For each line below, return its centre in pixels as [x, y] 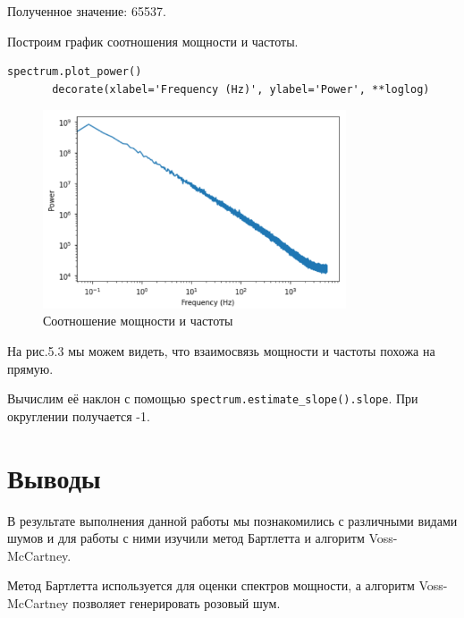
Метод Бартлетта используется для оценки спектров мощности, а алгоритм [211, 585]
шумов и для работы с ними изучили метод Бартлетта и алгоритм [186, 538]
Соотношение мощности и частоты [138, 321]
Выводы [54, 477]
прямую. [30, 368]
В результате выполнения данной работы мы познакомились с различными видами [232, 520]
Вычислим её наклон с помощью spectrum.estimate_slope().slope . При [213, 398]
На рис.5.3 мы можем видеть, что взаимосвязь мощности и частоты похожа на [221, 351]
